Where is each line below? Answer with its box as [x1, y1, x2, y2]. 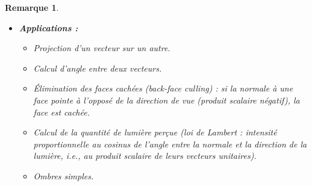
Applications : [19, 21, 78, 34]
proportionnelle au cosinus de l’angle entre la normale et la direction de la [33, 137, 307, 150]
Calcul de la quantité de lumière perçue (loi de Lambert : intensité [33, 126, 277, 138]
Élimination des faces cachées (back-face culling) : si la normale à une [33, 82, 293, 95]
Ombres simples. [33, 169, 94, 182]
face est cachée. [33, 105, 90, 118]
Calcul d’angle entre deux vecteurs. [33, 61, 162, 74]
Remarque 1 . [5, 1, 59, 13]
